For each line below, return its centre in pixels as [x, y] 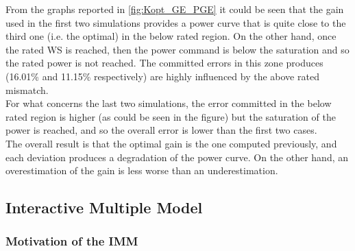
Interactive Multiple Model [104, 207]
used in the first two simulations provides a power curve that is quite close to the [176, 22]
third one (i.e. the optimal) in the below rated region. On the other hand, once [171, 36]
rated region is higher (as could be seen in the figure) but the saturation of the [171, 116]
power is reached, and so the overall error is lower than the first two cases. [161, 130]
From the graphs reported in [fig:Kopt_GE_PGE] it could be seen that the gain [175, 9]
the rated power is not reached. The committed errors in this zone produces [164, 63]
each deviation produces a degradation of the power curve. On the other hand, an [177, 157]
